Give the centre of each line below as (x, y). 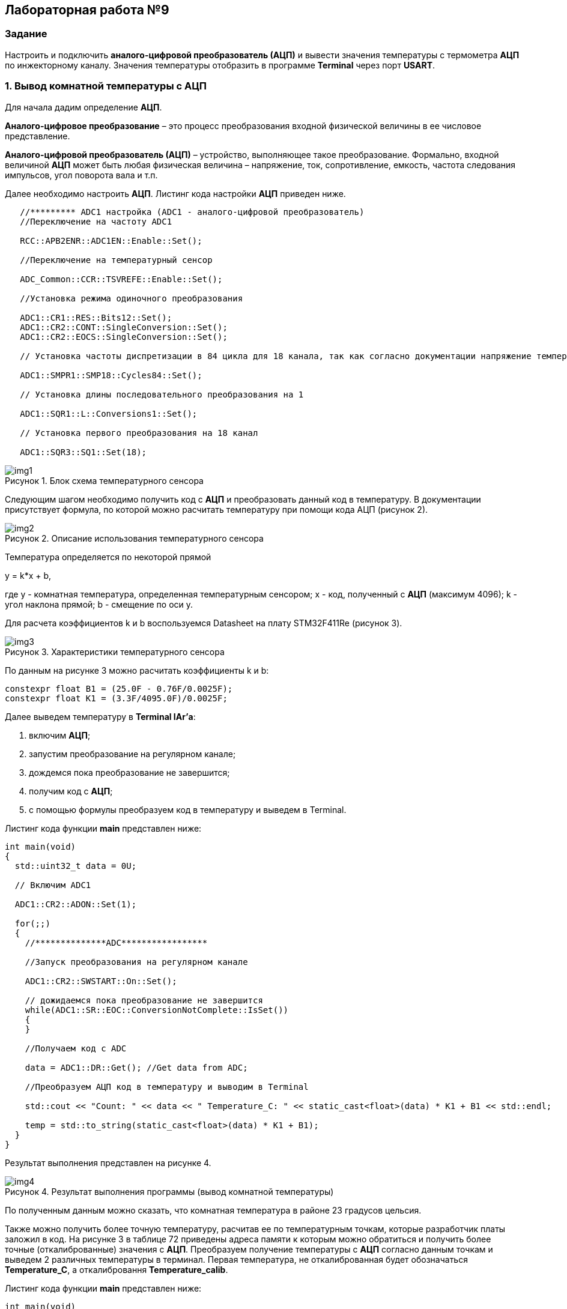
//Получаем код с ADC (76, 1048)
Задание (26, 34)
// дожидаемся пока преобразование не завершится (144, 1000)
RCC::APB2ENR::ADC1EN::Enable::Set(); (111, 240)
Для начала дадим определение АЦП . (83, 107)
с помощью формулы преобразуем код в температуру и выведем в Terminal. (188, 809)
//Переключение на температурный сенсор (116, 260)
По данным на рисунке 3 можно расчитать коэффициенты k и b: (137, 670)
